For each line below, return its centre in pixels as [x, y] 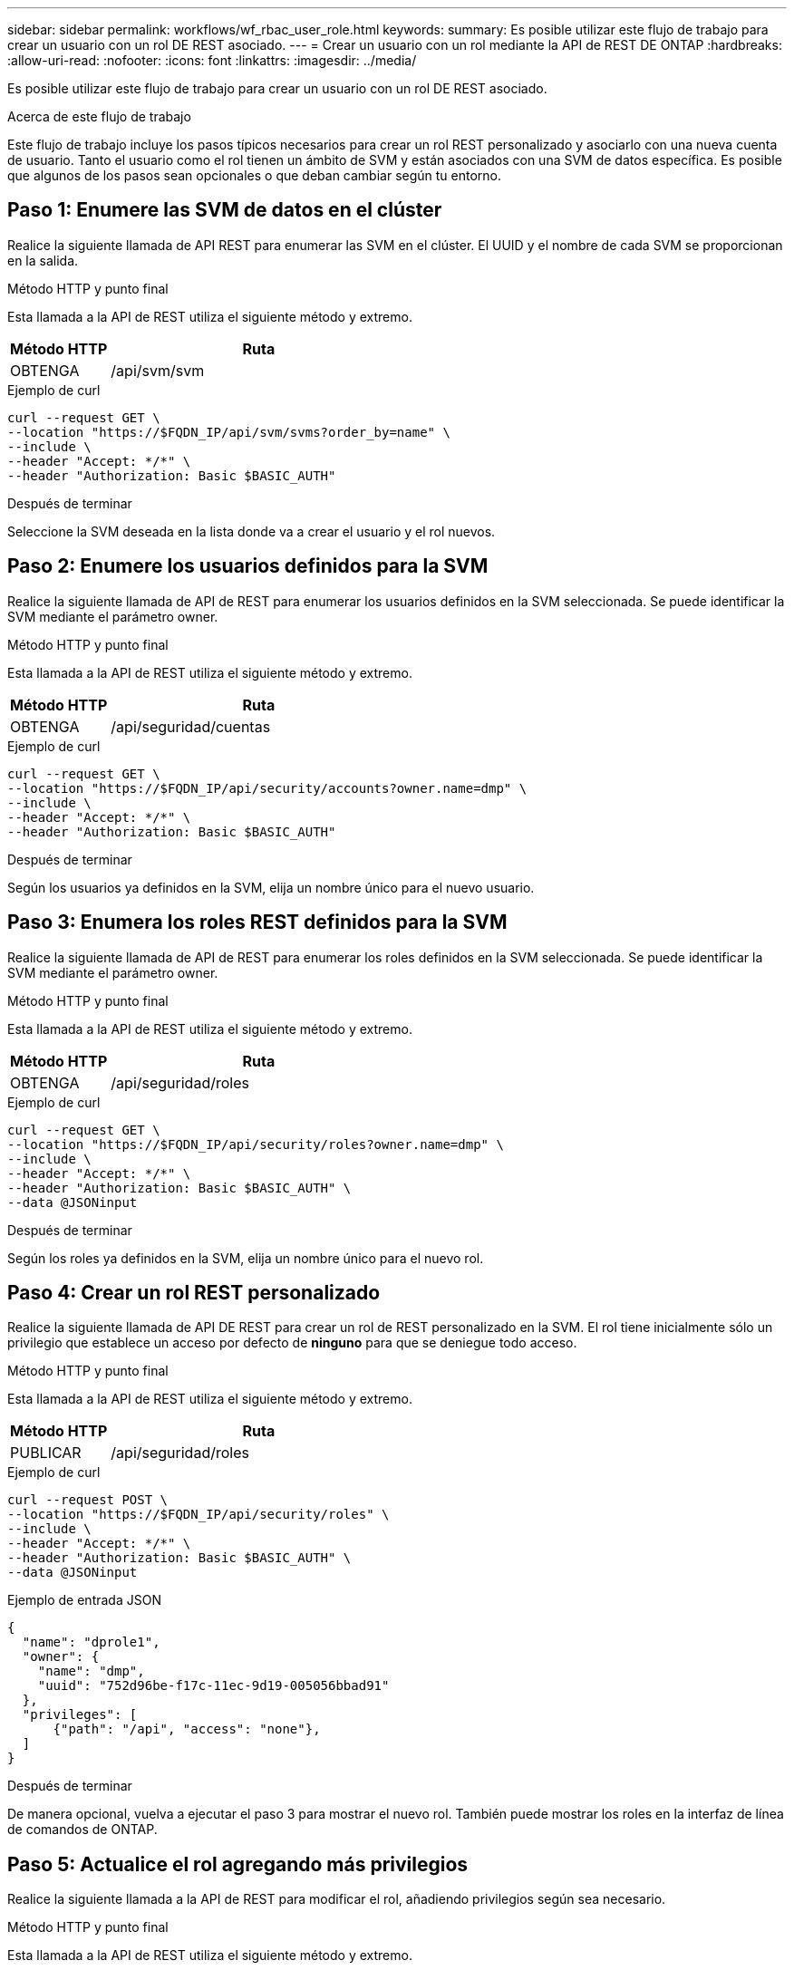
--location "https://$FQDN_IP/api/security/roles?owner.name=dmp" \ [256, 1144]
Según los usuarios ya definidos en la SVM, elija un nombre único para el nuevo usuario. [271, 887]
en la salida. [43, 260]
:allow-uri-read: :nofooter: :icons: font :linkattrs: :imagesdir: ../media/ [212, 60]
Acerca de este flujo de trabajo [99, 116]
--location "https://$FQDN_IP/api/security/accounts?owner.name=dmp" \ [267, 788]
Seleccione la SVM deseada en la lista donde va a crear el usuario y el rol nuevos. [252, 531]
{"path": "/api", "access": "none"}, [187, 1729]
